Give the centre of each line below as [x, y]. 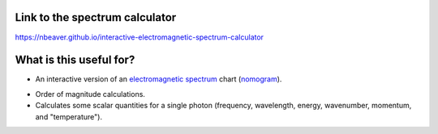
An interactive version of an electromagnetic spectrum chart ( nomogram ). [159, 79]
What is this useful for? [75, 60]
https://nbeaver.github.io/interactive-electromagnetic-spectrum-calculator [139, 37]
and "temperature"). [69, 116]
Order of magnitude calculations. [90, 94]
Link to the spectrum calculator [96, 17]
